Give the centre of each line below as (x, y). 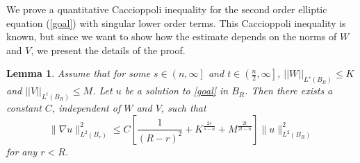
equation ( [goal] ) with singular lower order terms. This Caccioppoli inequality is (176, 23)
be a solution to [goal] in (177, 91)
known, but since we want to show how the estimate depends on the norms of (172, 36)
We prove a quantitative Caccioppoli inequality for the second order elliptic (167, 9)
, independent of (86, 108)
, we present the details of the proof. (108, 50)
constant (24, 108)
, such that (183, 108)
